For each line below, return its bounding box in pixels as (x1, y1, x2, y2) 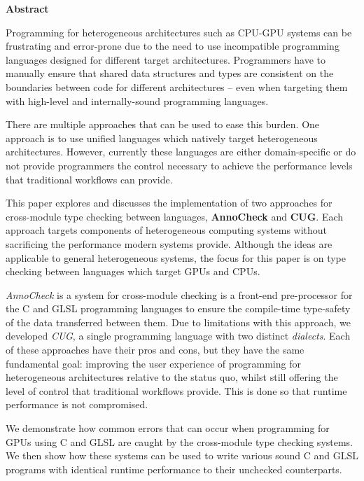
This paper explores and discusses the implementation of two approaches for (6, 195, 332, 210)
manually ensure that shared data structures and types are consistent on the (6, 66, 334, 81)
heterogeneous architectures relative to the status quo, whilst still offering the (6, 370, 338, 384)
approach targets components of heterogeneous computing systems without (6, 223, 328, 237)
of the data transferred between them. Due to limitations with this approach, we (6, 314, 351, 329)
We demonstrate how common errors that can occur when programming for (6, 421, 330, 435)
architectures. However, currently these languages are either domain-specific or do (6, 144, 356, 159)
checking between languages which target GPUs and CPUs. (6, 264, 260, 279)
